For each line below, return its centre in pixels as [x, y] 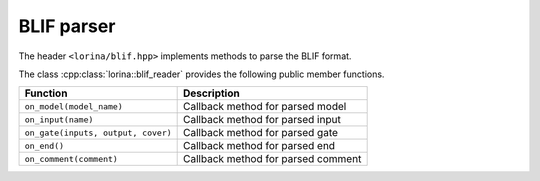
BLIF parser [67, 26]
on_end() [44, 145]
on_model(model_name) [74, 106]
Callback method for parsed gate [261, 133]
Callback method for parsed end [259, 146]
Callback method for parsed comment [272, 159]
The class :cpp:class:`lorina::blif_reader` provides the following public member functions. [201, 74]
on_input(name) [59, 119]
